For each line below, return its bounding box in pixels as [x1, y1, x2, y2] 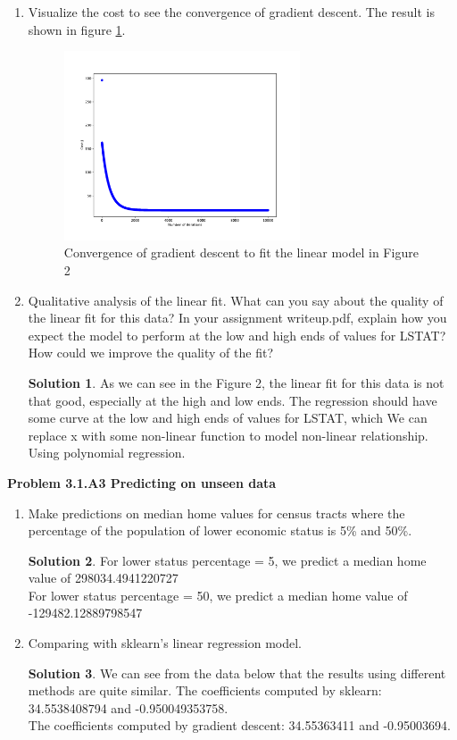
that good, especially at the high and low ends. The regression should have [28, 391, 437, 409]
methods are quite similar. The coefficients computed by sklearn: [28, 681, 382, 700]
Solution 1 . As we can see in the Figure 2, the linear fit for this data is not [28, 373, 445, 391]
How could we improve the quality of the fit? [28, 343, 273, 362]
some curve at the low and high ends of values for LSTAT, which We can [28, 408, 428, 427]
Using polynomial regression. [28, 443, 186, 462]
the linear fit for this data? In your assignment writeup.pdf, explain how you [28, 308, 447, 327]
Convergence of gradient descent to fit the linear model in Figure [63, 243, 419, 262]
